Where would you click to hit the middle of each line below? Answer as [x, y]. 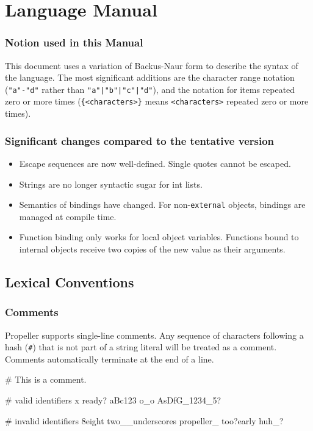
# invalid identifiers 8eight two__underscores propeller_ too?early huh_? [144, 420]
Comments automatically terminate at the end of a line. [110, 359]
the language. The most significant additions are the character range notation [150, 77]
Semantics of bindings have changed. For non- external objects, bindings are [162, 204]
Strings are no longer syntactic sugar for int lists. [111, 184]
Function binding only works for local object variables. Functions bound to [159, 237]
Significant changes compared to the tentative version [140, 140]
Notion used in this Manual [74, 42]
